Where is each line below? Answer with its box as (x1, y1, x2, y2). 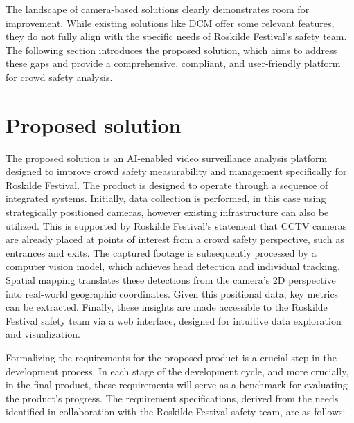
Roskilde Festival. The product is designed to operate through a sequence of (6, 177, 328, 192)
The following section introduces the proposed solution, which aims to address (6, 42, 337, 57)
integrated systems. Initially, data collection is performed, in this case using (6, 191, 326, 206)
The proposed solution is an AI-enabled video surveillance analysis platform (6, 150, 328, 165)
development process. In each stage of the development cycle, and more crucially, (6, 363, 349, 378)
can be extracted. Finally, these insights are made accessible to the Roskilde (6, 300, 328, 314)
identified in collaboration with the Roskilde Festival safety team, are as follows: (6, 404, 346, 419)
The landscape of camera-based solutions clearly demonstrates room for (6, 2, 310, 16)
